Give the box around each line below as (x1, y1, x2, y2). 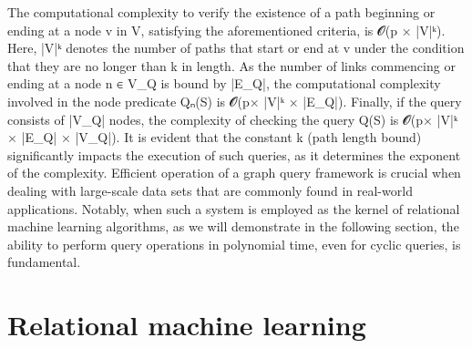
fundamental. (7, 252, 81, 271)
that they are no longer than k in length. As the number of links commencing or (7, 56, 456, 75)
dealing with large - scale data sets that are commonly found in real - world (7, 180, 413, 200)
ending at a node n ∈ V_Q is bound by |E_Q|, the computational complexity (7, 74, 441, 93)
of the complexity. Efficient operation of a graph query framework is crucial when (7, 163, 461, 182)
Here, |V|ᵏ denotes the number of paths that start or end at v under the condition (7, 38, 465, 57)
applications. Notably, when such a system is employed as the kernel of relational (7, 199, 460, 218)
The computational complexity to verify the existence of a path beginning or (7, 3, 436, 21)
